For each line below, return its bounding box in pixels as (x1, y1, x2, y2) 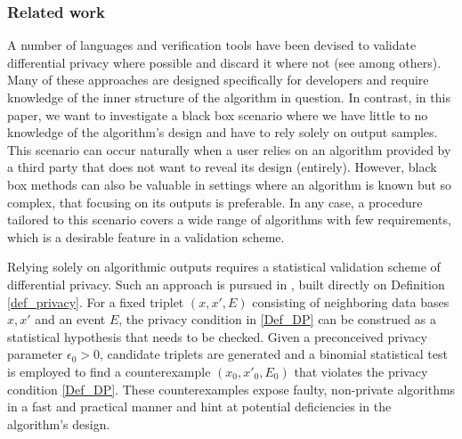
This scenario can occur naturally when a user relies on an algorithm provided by (7, 140, 451, 159)
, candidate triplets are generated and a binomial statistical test (100, 345, 448, 363)
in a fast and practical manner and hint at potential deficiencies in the (7, 397, 392, 416)
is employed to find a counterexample (7, 362, 211, 380)
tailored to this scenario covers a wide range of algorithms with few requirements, (7, 210, 451, 229)
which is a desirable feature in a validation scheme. (7, 227, 285, 246)
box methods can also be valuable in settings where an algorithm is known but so (7, 175, 452, 193)
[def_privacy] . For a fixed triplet (7, 292, 184, 311)
